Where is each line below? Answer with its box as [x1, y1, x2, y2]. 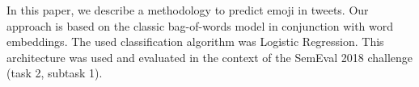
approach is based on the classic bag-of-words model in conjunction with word [6, 17, 394, 34]
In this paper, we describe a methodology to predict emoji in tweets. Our [6, 2, 369, 18]
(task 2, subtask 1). [6, 64, 103, 81]
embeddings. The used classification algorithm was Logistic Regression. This [6, 33, 384, 50]
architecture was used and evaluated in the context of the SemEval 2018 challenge [6, 48, 413, 65]
